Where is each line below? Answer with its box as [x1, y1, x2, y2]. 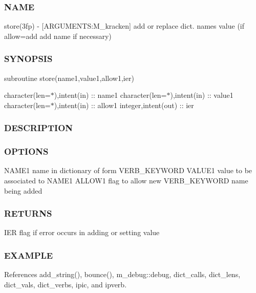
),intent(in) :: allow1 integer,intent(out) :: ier [54, 99, 194, 110]
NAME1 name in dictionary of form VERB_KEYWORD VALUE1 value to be [4, 165, 252, 176]
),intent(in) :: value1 [170, 90, 233, 100]
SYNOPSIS [4, 52, 53, 65]
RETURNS [4, 207, 52, 220]
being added [4, 185, 42, 196]
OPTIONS [4, 145, 49, 158]
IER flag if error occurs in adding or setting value [4, 227, 160, 238]
